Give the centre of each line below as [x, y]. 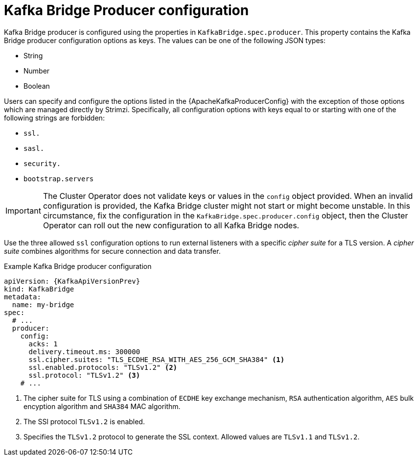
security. [42, 163]
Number [37, 71]
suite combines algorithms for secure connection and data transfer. [112, 251]
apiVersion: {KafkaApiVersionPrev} [72, 281]
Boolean [37, 86]
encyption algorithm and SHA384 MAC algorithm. [102, 406]
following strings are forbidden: [54, 118]
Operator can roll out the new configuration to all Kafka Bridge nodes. [171, 225]
